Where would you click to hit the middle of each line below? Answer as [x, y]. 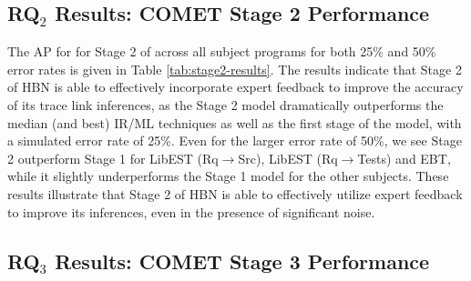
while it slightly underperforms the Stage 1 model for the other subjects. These [228, 176]
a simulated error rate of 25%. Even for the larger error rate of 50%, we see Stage [235, 140]
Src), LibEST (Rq [288, 158]
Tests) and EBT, [404, 158]
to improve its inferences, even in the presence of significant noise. [191, 211]
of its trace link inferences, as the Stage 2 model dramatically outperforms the [225, 104]
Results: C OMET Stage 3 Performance [242, 261]
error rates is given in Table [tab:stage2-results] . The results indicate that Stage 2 [235, 69]
